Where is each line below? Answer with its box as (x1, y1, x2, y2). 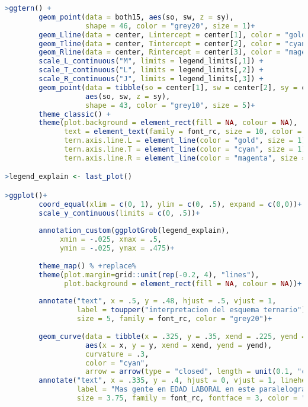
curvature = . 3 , (85, 350, 149, 358)
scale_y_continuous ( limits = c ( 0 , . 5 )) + (38, 209, 200, 217)
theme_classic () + (38, 110, 111, 118)
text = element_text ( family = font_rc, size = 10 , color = (64, 127, 302, 136)
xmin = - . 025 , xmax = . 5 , (60, 235, 162, 244)
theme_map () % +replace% (38, 261, 136, 270)
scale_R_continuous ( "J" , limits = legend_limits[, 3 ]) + (38, 75, 264, 83)
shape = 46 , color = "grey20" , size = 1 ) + (85, 21, 255, 30)
